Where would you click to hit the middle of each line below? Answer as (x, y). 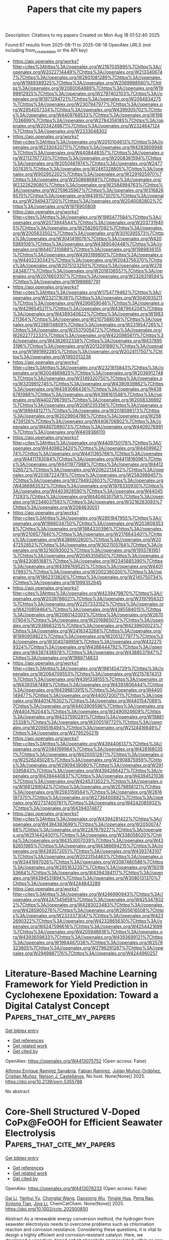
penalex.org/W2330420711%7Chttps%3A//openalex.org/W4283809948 (88, 147)
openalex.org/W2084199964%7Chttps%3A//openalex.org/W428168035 (88, 749)
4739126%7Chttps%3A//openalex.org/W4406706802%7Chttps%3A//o (87, 421)
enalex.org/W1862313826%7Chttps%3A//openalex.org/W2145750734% (88, 577)
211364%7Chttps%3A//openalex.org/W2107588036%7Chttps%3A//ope (87, 319)
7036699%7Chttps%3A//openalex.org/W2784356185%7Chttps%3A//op (88, 120)
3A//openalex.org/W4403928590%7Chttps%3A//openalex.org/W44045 (88, 491)
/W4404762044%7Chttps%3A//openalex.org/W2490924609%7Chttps (87, 711)
